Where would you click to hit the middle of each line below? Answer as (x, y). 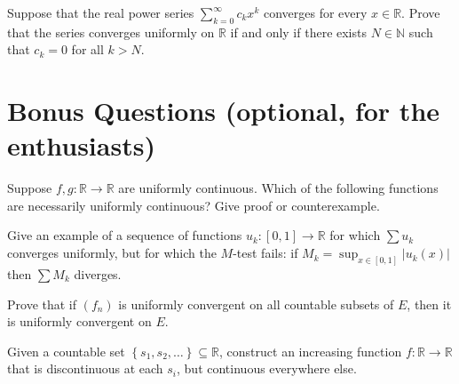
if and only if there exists (298, 32)
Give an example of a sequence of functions (125, 235)
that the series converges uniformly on (111, 32)
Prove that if (42, 304)
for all (87, 49)
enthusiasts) (81, 145)
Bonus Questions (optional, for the (224, 111)
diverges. (98, 273)
